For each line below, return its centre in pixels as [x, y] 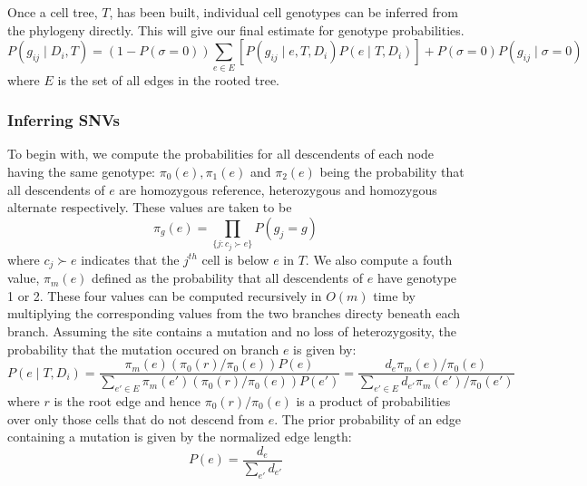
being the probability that [392, 171]
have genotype [417, 278]
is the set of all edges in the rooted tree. [168, 79]
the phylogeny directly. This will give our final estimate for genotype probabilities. [236, 29]
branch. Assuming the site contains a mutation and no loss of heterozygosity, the [232, 330]
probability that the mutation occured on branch [143, 349]
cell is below [235, 259]
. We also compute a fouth [379, 259]
